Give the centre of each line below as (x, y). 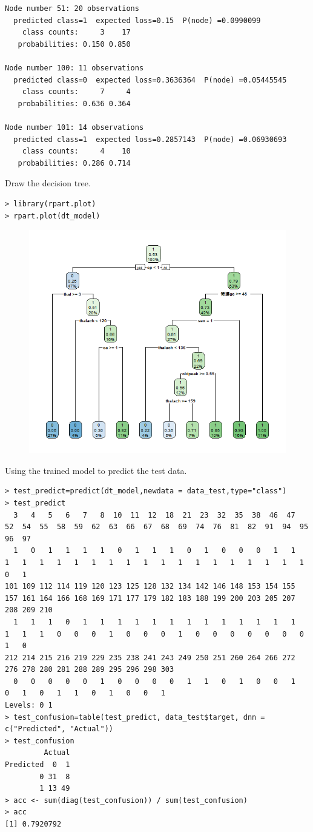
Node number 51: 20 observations (72, 8)
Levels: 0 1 (29, 705)
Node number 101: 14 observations (74, 127)
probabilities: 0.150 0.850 (74, 44)
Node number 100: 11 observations (74, 68)
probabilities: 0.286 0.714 (74, 163)
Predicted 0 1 (38, 765)
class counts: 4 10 (76, 151)
